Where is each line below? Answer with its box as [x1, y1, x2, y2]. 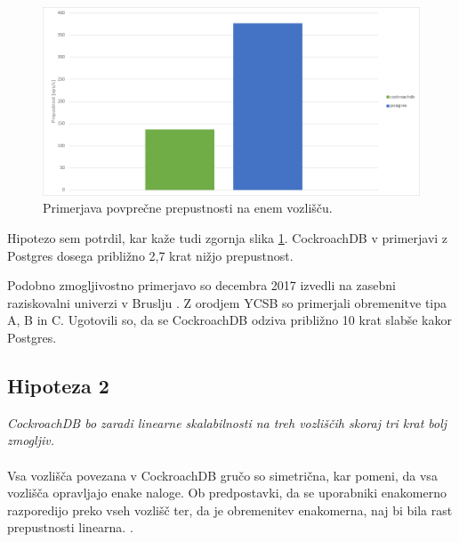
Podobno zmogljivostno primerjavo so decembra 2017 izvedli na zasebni [7, 276, 396, 295]
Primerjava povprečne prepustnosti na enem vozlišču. [43, 198, 333, 217]
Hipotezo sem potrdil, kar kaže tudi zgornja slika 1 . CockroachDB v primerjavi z [7, 228, 448, 247]
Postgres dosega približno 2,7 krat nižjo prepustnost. [7, 246, 294, 264]
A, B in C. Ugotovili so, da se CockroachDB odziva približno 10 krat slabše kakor [7, 311, 452, 329]
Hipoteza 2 [7, 371, 109, 399]
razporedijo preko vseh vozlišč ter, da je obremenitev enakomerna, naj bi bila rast [7, 500, 453, 519]
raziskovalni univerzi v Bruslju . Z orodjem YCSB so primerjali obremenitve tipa [7, 293, 447, 311]
